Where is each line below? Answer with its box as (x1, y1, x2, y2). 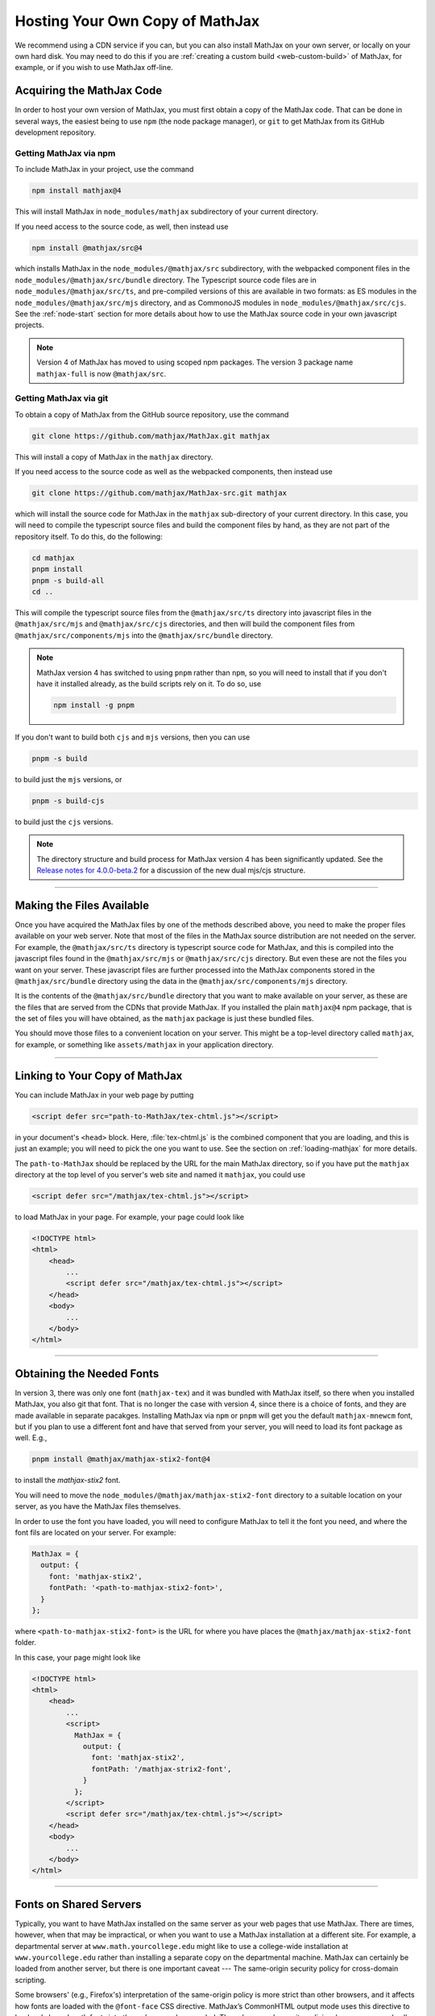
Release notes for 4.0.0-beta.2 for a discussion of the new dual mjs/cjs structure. (36, 865, 306, 875)
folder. (14, 1638, 36, 1647)
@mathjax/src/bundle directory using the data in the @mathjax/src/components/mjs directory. (14, 976, 348, 985)
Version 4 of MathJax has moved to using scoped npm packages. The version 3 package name (36, 357, 354, 367)
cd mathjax (31, 553, 75, 562)
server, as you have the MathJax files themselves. (14, 1502, 181, 1511)
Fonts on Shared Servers (14, 1897, 142, 1911)
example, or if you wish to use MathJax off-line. (14, 63, 173, 73)
